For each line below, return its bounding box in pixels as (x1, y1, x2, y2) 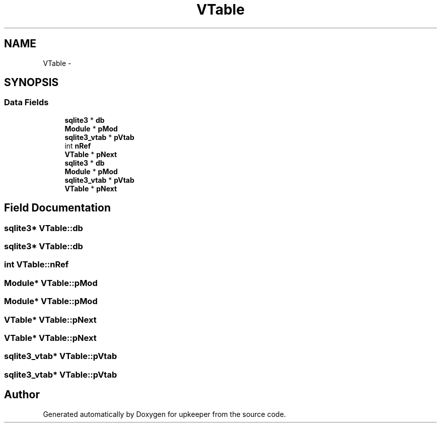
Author (4, 388, 40, 401)
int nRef (64, 141, 91, 150)
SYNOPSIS (4, 76, 59, 89)
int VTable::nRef (4, 259, 69, 270)
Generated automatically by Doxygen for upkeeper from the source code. (43, 409, 286, 418)
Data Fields (4, 97, 49, 108)
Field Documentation (4, 201, 111, 215)
